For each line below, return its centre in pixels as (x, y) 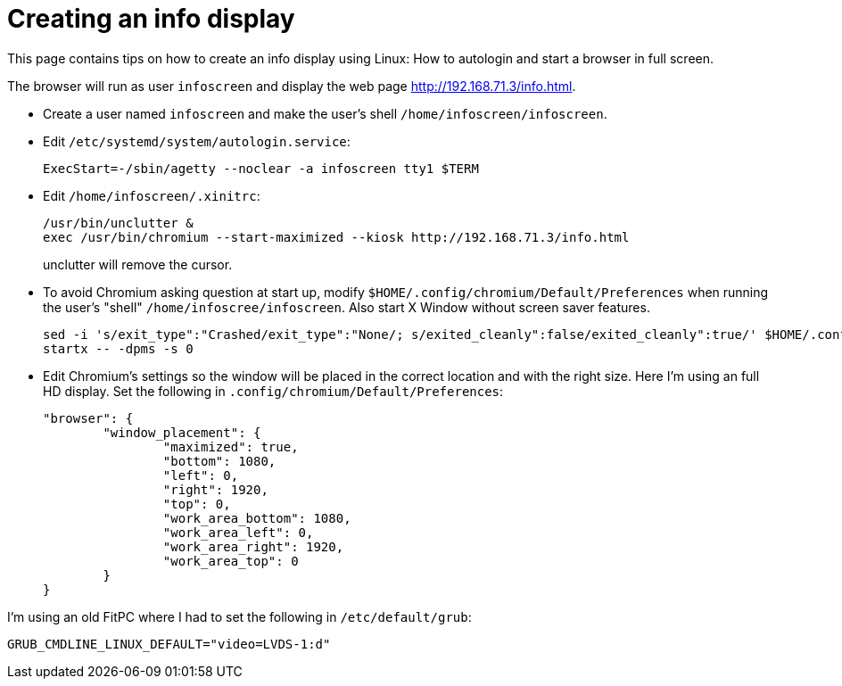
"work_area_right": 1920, (253, 546)
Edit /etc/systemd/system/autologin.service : (197, 141)
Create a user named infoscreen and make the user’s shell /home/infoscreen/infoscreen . (325, 113)
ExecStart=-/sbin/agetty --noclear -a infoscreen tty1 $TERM (261, 168)
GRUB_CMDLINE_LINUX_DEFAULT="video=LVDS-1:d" (169, 644)
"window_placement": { (182, 432)
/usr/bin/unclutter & (118, 223)
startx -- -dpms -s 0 (118, 348)
